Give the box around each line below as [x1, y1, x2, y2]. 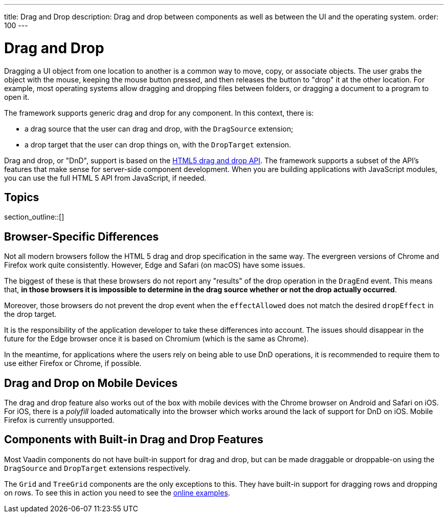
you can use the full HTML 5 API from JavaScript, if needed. [4, 173, 207, 182]
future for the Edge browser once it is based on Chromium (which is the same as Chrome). [4, 334, 309, 343]
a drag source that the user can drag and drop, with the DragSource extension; [25, 124, 294, 133]
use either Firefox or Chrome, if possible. [4, 359, 142, 368]
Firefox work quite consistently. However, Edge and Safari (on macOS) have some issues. [4, 261, 305, 270]
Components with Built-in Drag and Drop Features [4, 433, 263, 446]
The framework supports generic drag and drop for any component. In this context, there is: [4, 108, 314, 117]
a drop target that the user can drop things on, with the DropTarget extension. [25, 140, 292, 149]
